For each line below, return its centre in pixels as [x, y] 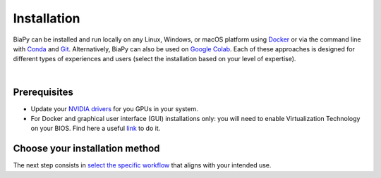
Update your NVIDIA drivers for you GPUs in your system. [114, 108]
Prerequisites [43, 92]
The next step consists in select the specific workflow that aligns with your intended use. [142, 165]
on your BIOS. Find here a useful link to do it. [96, 128]
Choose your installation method [86, 149]
